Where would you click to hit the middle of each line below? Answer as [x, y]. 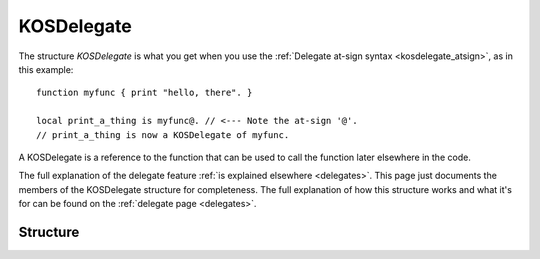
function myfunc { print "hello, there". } [144, 93]
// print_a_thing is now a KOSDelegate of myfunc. [163, 134]
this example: [46, 69]
